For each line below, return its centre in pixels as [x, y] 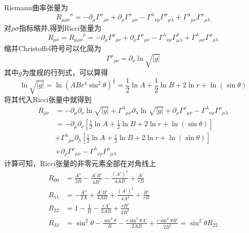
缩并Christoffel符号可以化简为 [53, 48]
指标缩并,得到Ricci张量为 [60, 27]
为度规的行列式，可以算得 [65, 72]
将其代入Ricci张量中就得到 [48, 99]
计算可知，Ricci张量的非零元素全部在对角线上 [80, 163]
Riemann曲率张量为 [36, 7]
